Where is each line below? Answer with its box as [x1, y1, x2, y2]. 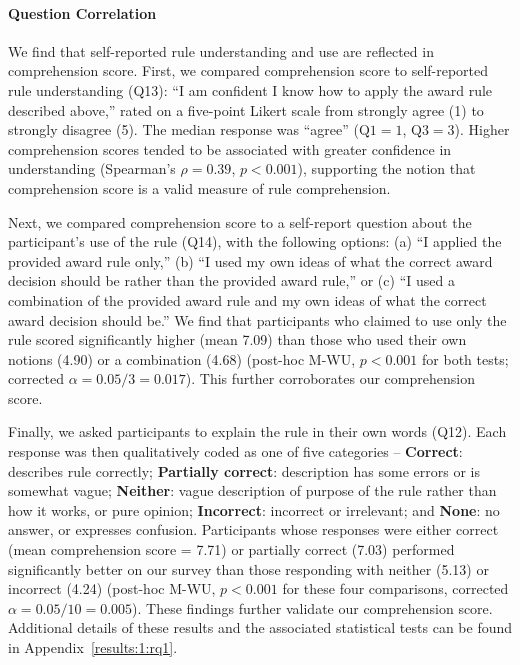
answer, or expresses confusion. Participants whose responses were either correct [8, 519, 499, 540]
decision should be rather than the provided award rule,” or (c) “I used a [8, 270, 455, 291]
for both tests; [422, 348, 509, 369]
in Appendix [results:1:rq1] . [8, 637, 178, 658]
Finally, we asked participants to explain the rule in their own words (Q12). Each [8, 421, 507, 442]
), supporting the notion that [297, 158, 476, 179]
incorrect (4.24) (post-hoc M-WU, [8, 578, 216, 599]
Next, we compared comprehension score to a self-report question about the [8, 211, 472, 232]
